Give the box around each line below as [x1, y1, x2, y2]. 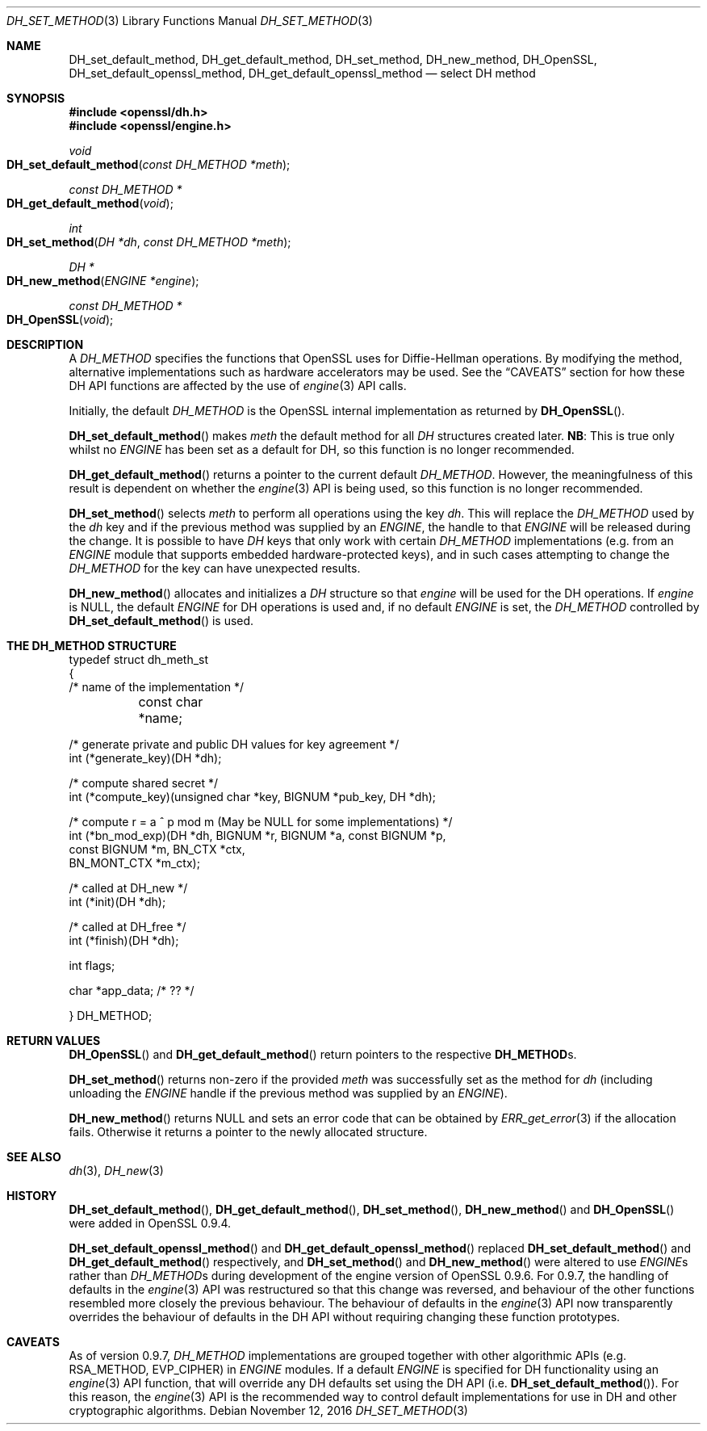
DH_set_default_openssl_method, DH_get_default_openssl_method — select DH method [69, 66, 536, 80]
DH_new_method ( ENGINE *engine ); [6, 274, 199, 287]
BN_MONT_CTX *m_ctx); [69, 856, 200, 870]
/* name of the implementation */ [69, 680, 244, 694]
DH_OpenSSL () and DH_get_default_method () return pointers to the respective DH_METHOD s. [69, 1047, 577, 1061]
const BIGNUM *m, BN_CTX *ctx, [69, 842, 245, 856]
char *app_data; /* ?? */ [69, 984, 195, 997]
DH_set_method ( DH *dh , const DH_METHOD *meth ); [6, 235, 291, 249]
